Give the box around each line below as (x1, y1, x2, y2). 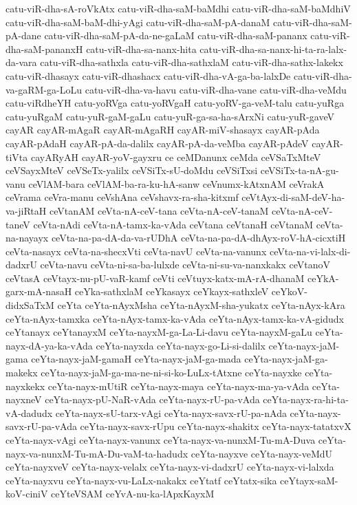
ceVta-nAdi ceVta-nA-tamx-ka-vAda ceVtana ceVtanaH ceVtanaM (33, 217, 314, 231)
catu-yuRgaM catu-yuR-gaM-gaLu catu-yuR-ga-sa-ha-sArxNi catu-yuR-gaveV (6, 109, 334, 123)
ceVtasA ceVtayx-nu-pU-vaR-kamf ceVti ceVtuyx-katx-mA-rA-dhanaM (6, 270, 305, 285)
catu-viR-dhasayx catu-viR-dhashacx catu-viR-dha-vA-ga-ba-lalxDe (6, 68, 291, 83)
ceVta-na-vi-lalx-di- (269, 244, 351, 258)
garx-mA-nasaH (6, 284, 72, 299)
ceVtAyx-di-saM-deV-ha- (241, 190, 345, 204)
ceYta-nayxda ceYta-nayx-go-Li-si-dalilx (96, 338, 266, 352)
